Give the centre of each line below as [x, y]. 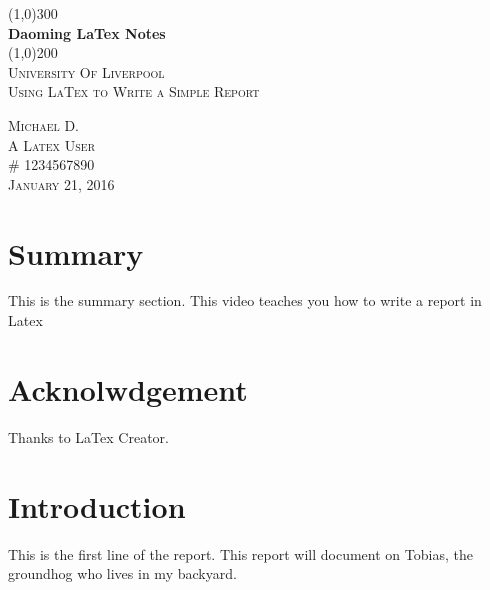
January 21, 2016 [61, 183]
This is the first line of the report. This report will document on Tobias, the [240, 553]
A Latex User [52, 144]
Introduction [97, 505]
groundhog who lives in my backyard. [122, 573]
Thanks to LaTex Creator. [88, 436]
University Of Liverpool [86, 71]
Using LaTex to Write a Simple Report [134, 91]
